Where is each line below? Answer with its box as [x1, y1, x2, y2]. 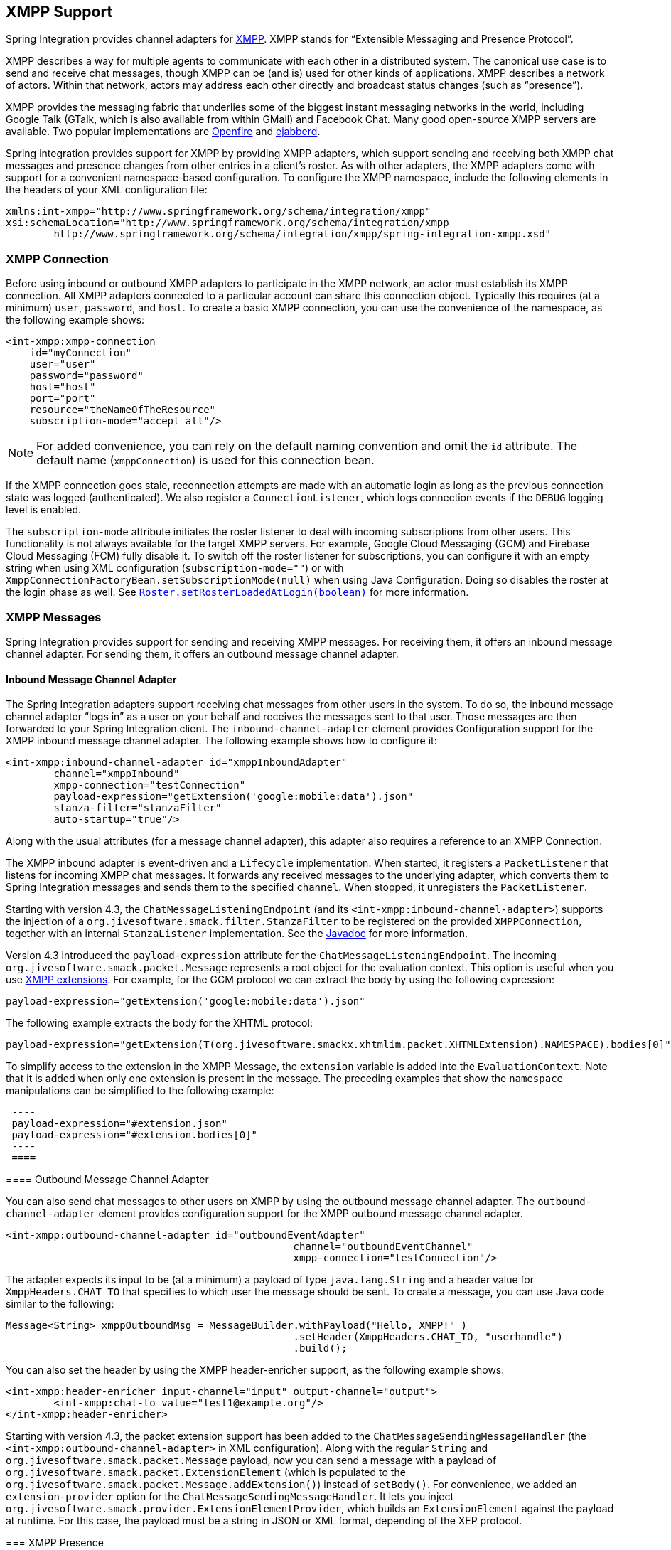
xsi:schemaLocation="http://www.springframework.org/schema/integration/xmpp [6, 217, 449, 229]
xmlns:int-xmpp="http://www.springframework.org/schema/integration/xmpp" [6, 205, 431, 218]
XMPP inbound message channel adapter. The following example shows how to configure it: [6, 734, 437, 747]
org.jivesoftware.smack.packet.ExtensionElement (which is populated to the [6, 1466, 406, 1479]
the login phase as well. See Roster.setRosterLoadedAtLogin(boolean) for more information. [6, 586, 469, 599]
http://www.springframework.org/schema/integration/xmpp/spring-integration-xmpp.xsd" [53, 228, 552, 240]
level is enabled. [6, 503, 82, 516]
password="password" [29, 370, 144, 382]
